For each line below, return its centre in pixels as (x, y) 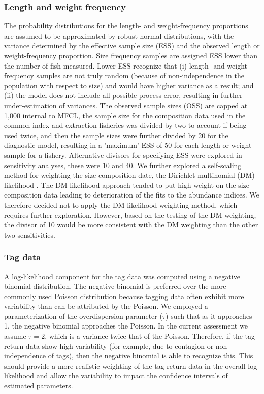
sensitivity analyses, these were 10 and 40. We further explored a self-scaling (123, 165)
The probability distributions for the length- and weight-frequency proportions (126, 26)
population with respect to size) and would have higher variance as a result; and (129, 85)
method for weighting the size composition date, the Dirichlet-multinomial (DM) (129, 175)
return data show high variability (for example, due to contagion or (109, 346)
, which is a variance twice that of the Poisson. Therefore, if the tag (150, 336)
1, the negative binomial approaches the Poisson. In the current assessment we (126, 326)
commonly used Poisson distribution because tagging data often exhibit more (124, 296)
